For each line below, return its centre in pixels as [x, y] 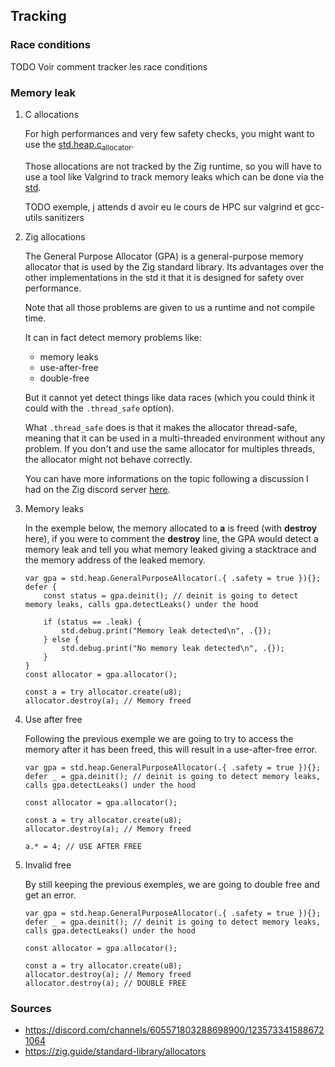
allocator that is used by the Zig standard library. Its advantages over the [174, 266]
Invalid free [48, 865]
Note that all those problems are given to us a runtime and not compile [169, 307]
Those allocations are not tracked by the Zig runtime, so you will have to [173, 166]
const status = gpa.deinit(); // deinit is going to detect [171, 595]
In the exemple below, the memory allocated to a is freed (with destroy [171, 528]
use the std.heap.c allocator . [79, 145]
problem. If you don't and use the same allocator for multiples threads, [170, 448]
